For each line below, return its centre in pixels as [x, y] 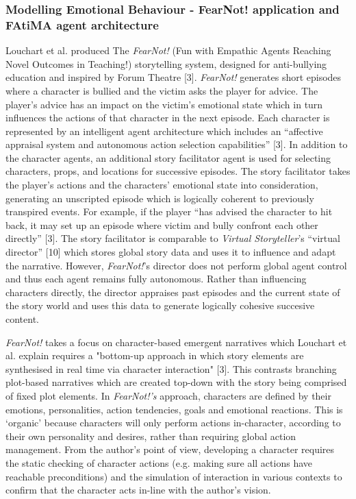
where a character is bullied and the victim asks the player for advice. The [162, 90]
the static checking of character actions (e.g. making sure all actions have [159, 462]
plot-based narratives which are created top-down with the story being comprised [176, 382]
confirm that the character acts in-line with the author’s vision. [138, 490]
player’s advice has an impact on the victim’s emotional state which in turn [164, 104]
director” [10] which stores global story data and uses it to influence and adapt [171, 252]
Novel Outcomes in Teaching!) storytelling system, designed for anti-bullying [166, 63]
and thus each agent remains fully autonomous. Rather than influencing [156, 279]
